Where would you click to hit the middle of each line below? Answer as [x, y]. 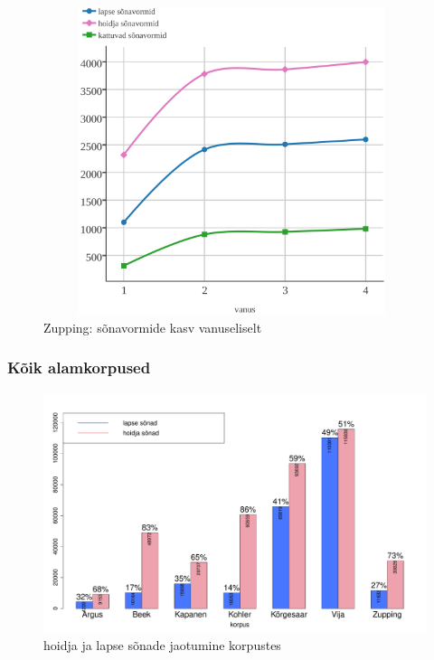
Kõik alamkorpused [79, 368]
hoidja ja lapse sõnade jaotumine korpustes [162, 645]
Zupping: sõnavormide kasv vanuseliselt [153, 327]
